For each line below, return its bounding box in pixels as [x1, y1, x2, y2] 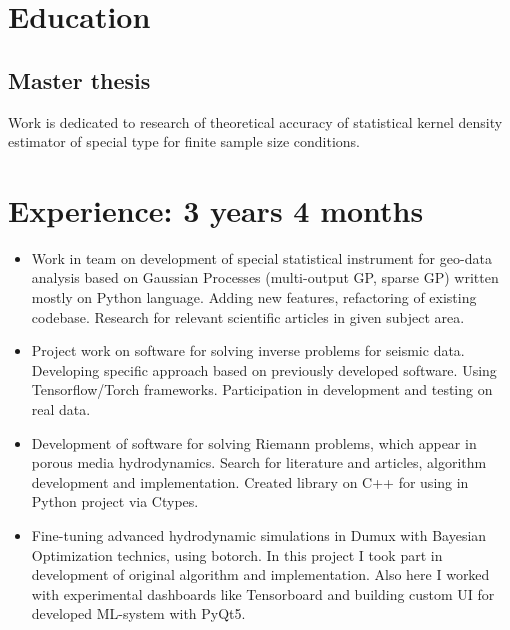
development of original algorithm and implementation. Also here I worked [31, 564, 490, 585]
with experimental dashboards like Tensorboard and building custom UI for [31, 583, 495, 604]
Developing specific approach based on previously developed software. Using [31, 359, 497, 380]
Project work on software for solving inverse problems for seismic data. [31, 340, 465, 361]
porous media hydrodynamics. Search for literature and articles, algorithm [31, 452, 487, 473]
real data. [31, 399, 91, 420]
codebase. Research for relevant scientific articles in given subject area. [31, 306, 465, 327]
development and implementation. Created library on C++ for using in [31, 471, 469, 492]
